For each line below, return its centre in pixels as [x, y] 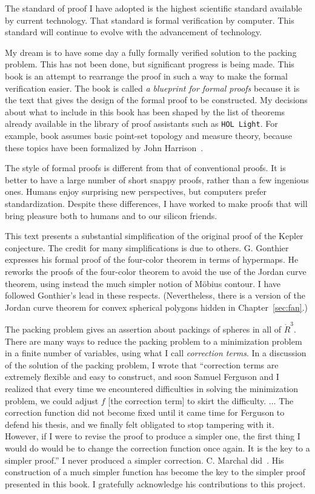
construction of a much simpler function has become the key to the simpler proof [155, 472]
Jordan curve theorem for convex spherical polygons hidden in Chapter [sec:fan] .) [157, 307]
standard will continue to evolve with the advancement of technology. [134, 32]
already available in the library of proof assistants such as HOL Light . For [141, 123]
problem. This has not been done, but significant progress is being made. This [150, 64]
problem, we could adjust [52, 400]
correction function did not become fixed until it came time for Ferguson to [145, 412]
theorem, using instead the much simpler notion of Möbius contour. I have [143, 283]
